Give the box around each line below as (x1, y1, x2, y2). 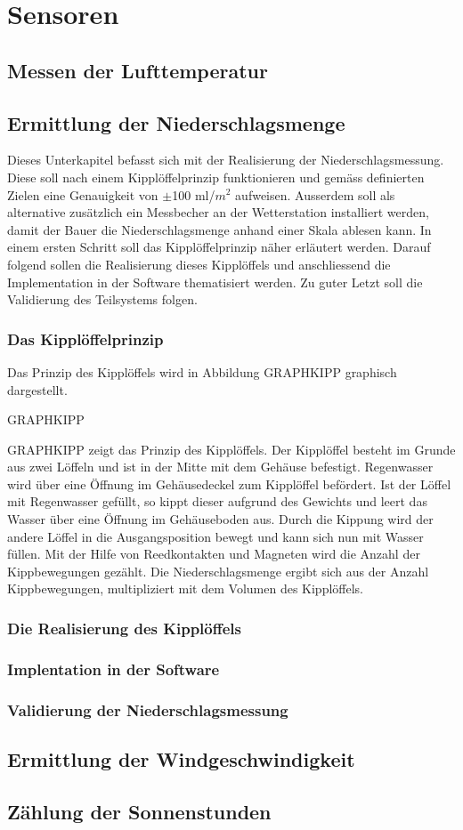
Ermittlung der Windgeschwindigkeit (7, 745, 355, 772)
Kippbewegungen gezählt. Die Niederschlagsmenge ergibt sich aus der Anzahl (7, 561, 429, 580)
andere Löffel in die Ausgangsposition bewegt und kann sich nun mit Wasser (7, 527, 424, 545)
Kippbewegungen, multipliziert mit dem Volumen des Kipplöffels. (7, 579, 363, 598)
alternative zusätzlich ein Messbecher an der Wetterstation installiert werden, (7, 203, 429, 222)
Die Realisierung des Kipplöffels (7, 616, 241, 639)
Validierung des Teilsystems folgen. (7, 290, 198, 309)
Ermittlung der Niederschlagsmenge (7, 109, 345, 136)
